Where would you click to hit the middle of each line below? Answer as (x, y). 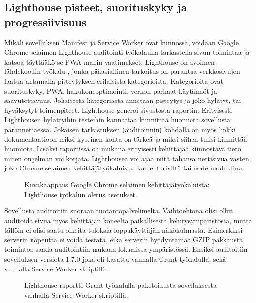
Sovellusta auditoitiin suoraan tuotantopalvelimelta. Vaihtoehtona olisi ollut (119, 211)
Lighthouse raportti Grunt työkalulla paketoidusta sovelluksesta (120, 285)
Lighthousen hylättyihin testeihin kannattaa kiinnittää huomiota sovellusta (118, 119)
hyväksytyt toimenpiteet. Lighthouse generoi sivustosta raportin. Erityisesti (118, 110)
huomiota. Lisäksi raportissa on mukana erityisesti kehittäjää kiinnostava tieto (123, 149)
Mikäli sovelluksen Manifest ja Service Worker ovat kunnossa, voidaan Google (122, 42)
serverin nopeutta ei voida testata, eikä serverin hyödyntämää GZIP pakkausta (124, 239)
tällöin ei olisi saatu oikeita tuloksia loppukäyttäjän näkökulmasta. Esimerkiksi (124, 230)
